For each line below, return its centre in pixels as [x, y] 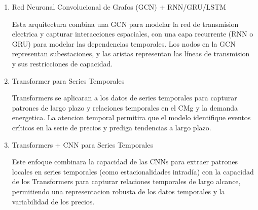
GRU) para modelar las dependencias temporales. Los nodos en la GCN [124, 43]
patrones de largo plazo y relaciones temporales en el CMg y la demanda [125, 107]
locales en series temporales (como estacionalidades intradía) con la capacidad [133, 171]
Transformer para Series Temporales [68, 80]
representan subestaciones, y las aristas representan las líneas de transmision [131, 54]
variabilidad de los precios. [53, 201]
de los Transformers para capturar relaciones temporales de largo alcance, [126, 181]
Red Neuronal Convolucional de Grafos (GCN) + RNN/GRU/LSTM [119, 7]
